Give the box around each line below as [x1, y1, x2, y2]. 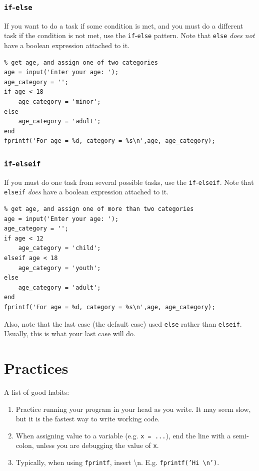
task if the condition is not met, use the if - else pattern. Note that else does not [4, 30, 255, 41]
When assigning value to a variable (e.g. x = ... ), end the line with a [15, 430, 231, 440]
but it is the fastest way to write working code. [15, 413, 160, 424]
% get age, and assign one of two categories [4, 59, 158, 66]
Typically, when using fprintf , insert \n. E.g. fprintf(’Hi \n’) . [15, 457, 219, 467]
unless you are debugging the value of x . [36, 440, 159, 450]
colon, [15, 440, 34, 450]
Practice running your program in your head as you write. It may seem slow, [15, 403, 251, 414]
